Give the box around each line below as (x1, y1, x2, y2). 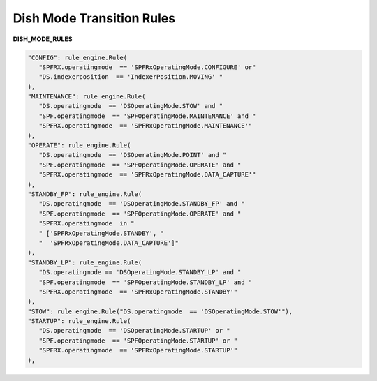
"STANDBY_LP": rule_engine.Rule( (27, 258, 142, 267)
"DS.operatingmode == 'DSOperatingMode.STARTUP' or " (38, 327, 230, 335)
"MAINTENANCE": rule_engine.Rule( (27, 93, 146, 100)
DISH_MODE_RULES (13, 35, 73, 43)
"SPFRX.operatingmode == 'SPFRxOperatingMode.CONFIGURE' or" (38, 63, 256, 71)
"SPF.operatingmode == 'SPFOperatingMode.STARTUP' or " (38, 336, 238, 345)
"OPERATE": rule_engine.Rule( (27, 142, 131, 149)
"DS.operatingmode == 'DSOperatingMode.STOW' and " (38, 102, 223, 110)
